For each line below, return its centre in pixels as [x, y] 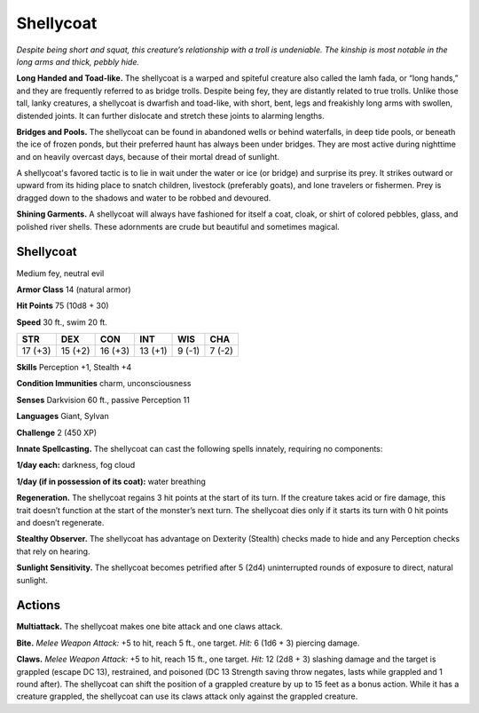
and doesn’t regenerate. [60, 523]
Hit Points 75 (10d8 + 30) [63, 305]
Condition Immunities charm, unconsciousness [104, 384]
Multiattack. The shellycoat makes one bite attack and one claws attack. [149, 627]
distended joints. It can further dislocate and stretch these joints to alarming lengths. [170, 115]
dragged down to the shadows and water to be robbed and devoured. [144, 198]
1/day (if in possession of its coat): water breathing [111, 481]
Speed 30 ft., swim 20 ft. [62, 322]
